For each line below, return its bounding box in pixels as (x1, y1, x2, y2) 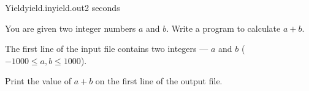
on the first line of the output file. (95, 75, 223, 87)
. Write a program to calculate (166, 21, 281, 34)
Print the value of (5, 75, 71, 87)
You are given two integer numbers (5, 21, 136, 34)
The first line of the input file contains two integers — (5, 42, 208, 55)
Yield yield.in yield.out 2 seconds (5, 1, 120, 13)
